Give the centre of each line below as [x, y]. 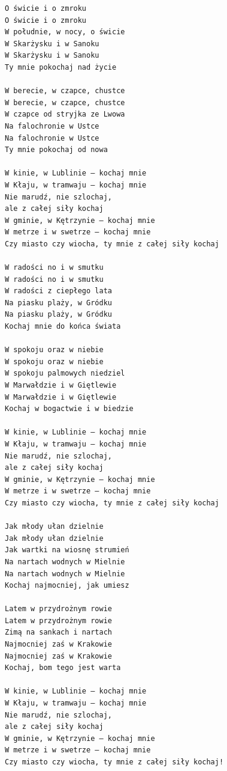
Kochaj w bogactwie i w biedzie [69, 409]
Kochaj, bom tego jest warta [63, 668]
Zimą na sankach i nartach [58, 632]
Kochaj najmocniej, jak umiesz [67, 586]
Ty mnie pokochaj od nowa [56, 150]
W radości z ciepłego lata [58, 291]
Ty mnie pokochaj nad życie [61, 67]
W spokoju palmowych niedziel [65, 373]
